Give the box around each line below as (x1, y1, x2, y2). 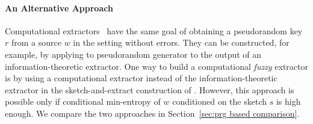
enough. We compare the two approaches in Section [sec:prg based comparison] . (5, 107, 300, 119)
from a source (11, 36, 61, 49)
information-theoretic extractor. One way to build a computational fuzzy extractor (5, 60, 309, 72)
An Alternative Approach (5, 1, 113, 14)
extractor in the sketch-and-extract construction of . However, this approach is (5, 83, 294, 96)
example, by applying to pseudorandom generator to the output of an (5, 48, 262, 60)
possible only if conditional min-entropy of (5, 95, 161, 108)
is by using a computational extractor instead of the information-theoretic (5, 72, 277, 84)
